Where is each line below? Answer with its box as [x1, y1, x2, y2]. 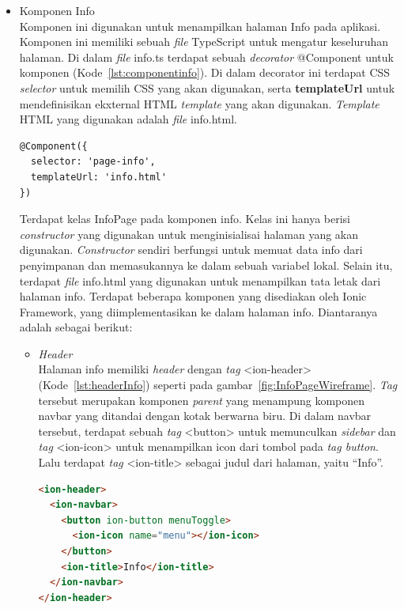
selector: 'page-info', [31, 156, 156, 168]
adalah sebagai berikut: [19, 319, 133, 335]
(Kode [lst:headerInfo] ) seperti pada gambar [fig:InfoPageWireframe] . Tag [38, 376, 398, 393]
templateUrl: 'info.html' [31, 171, 167, 183]
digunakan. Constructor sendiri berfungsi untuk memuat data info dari [19, 241, 363, 258]
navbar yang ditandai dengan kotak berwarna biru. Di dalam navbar [38, 407, 372, 424]
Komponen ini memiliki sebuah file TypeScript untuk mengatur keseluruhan [19, 33, 389, 50]
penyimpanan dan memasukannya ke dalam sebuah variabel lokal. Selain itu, [19, 256, 393, 273]
